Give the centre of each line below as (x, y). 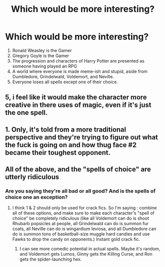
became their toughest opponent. (58, 152)
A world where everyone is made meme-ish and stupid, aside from (80, 71)
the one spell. (26, 113)
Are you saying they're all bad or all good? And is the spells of (81, 191)
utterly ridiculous (32, 177)
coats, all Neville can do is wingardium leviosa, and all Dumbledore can (84, 229)
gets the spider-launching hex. (51, 259)
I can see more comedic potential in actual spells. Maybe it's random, (90, 249)
